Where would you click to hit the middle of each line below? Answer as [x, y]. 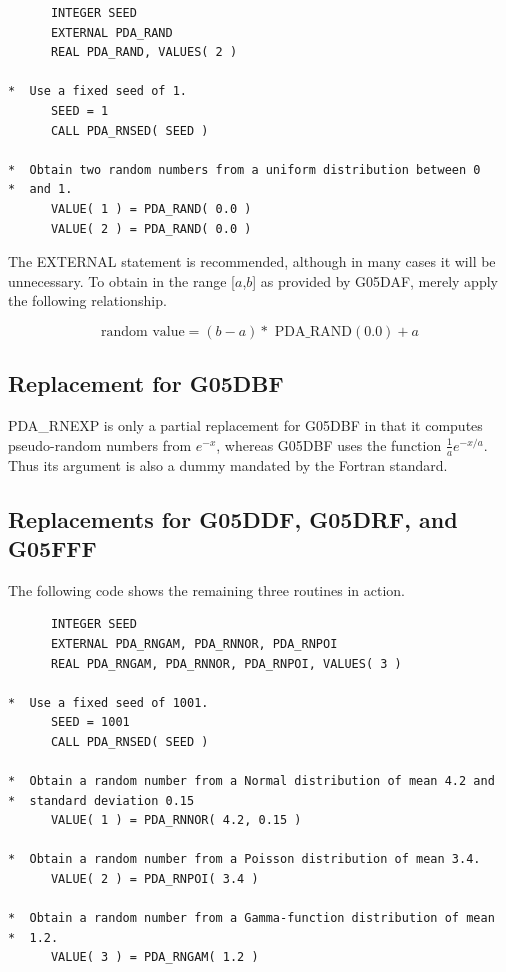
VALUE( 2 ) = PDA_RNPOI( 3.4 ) [154, 879]
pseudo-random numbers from [100, 444]
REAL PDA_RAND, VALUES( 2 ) [144, 52]
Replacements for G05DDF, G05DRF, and [233, 518]
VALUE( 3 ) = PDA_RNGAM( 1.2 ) [154, 957]
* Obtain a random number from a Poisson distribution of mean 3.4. [244, 859]
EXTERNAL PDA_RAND [111, 32]
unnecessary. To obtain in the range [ [121, 280]
